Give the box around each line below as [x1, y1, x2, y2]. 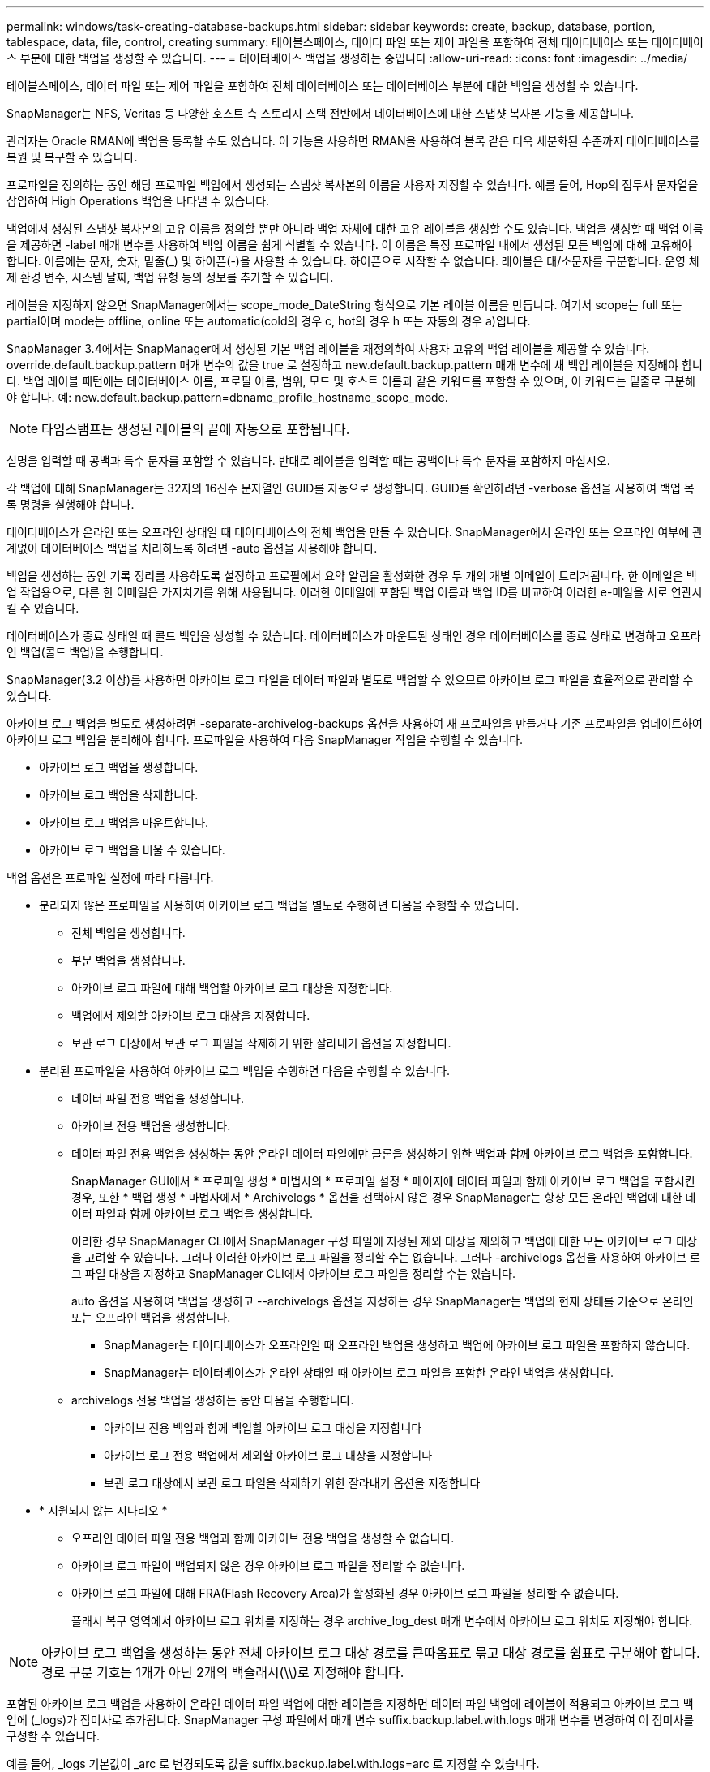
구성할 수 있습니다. [6, 1729, 100, 1743]
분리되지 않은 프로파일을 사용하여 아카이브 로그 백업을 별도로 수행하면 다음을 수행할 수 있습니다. [39, 898, 520, 912]
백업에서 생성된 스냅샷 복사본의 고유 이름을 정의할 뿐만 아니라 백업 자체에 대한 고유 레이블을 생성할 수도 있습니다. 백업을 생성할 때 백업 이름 [6, 221, 704, 235]
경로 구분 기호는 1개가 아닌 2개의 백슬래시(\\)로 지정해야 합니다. [41, 1664, 404, 1680]
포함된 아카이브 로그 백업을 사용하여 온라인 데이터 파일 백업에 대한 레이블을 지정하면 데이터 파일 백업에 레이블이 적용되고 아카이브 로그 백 [6, 1697, 694, 1710]
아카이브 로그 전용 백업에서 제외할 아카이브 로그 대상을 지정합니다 [104, 1448, 433, 1462]
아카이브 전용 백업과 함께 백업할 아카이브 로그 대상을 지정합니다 [104, 1421, 422, 1434]
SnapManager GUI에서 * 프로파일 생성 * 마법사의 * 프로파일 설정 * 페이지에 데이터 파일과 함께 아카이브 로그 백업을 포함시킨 [71, 1174, 695, 1188]
